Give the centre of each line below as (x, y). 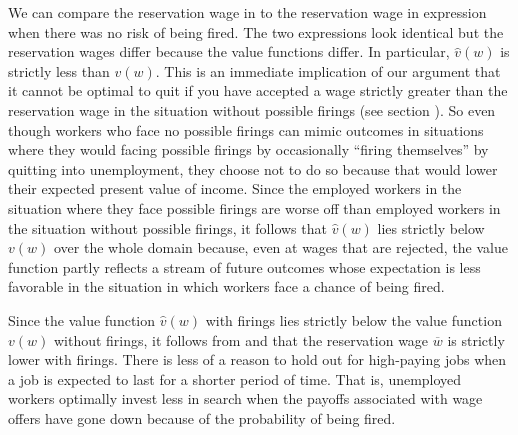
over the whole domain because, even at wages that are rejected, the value (280, 247)
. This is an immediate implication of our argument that (328, 70)
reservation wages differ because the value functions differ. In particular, (229, 51)
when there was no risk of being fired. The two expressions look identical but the (256, 31)
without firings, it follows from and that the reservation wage (241, 339)
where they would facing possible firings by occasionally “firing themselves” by (248, 149)
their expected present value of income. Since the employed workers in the (235, 188)
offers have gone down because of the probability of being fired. (202, 417)
